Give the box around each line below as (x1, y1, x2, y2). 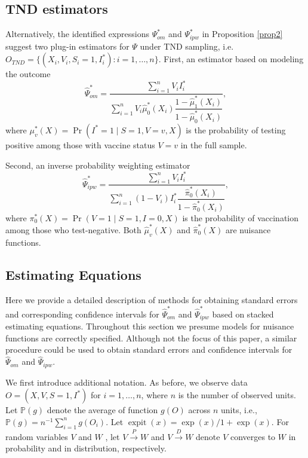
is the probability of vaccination (182, 211, 298, 224)
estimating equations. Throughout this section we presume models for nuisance (5, 320, 294, 332)
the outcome (5, 68, 51, 80)
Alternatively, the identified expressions (5, 28, 150, 40)
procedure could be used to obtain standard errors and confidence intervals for (5, 343, 292, 356)
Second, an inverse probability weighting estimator (5, 158, 190, 171)
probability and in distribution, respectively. (5, 442, 167, 454)
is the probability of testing (186, 123, 286, 136)
